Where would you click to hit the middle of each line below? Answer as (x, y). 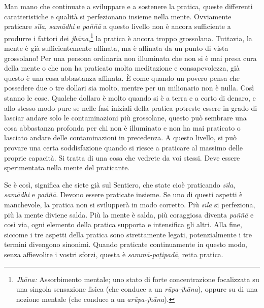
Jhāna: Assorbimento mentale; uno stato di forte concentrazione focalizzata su (138, 279)
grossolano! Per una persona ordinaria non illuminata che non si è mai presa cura (130, 58)
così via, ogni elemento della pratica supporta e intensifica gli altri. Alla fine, (123, 224)
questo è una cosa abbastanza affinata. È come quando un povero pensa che (122, 78)
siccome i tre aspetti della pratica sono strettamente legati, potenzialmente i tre (128, 234)
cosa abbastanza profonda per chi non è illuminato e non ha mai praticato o (122, 127)
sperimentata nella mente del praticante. (67, 167)
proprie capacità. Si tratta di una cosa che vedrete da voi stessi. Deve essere (122, 157)
